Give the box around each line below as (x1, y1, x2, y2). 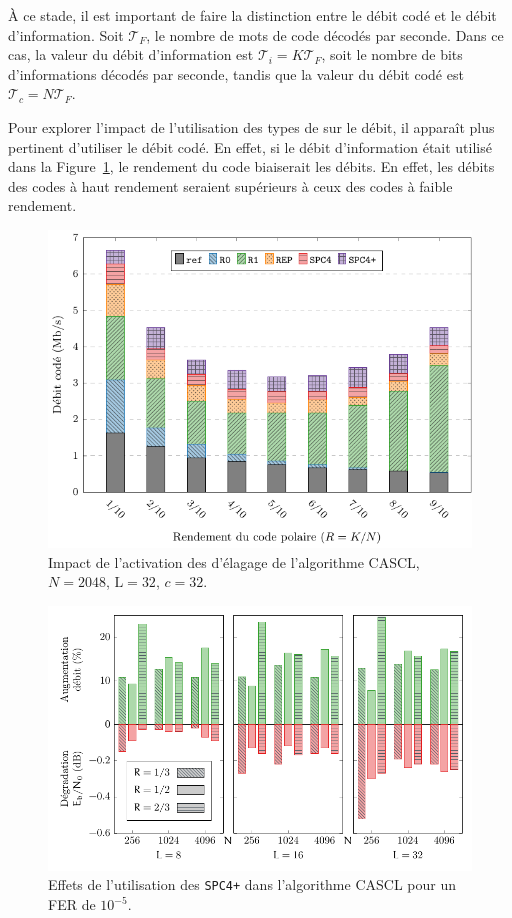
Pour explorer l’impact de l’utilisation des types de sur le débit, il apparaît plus (8, 116, 495, 137)
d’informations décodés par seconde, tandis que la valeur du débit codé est (8, 63, 464, 84)
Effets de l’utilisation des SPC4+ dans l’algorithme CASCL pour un (48, 874, 456, 895)
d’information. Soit (8, 24, 124, 45)
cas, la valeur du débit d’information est (8, 44, 254, 65)
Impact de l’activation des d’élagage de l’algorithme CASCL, (48, 551, 420, 572)
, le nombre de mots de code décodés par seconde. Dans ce (146, 24, 504, 45)
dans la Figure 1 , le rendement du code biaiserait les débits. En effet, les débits (8, 156, 495, 177)
